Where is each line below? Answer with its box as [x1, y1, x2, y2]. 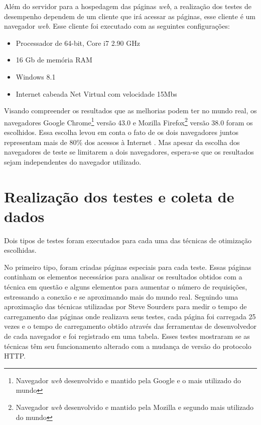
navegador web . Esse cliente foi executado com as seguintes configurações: [4, 21, 230, 31]
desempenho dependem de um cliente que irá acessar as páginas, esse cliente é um [4, 11, 256, 21]
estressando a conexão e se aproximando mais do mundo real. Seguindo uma [4, 291, 238, 302]
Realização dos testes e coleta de [4, 186, 234, 206]
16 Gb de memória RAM [16, 54, 92, 65]
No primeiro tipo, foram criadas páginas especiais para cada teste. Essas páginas [4, 261, 251, 272]
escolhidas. [4, 245, 37, 255]
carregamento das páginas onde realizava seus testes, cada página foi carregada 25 [4, 311, 256, 321]
